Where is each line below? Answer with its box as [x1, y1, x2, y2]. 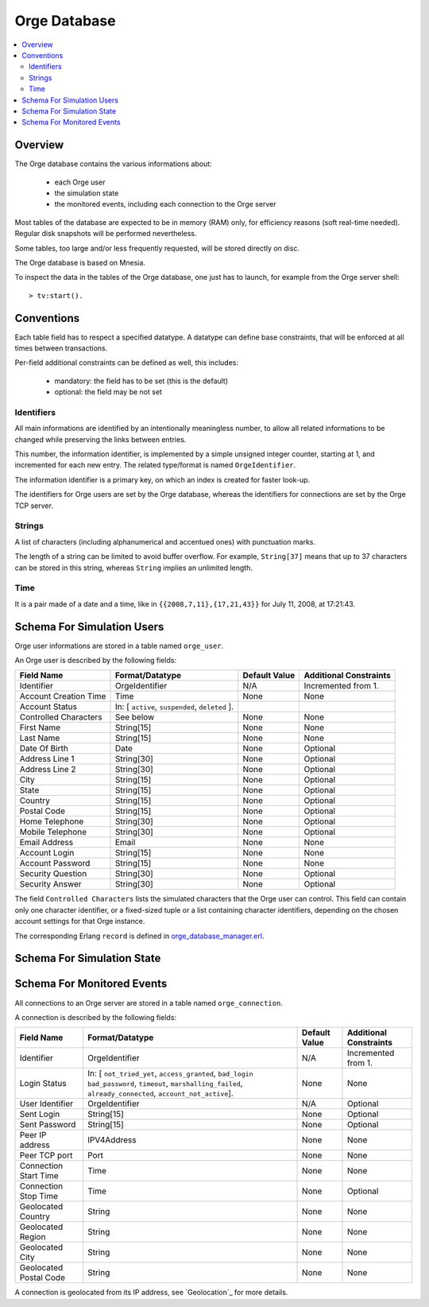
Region [19, 1231, 46, 1243]
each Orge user [54, 177, 106, 187]
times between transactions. [14, 343, 108, 353]
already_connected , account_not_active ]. [87, 1088, 234, 1099]
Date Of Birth [19, 743, 69, 754]
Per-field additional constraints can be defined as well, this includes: [14, 358, 238, 367]
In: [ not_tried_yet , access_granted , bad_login [87, 1068, 253, 1079]
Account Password [19, 858, 91, 869]
